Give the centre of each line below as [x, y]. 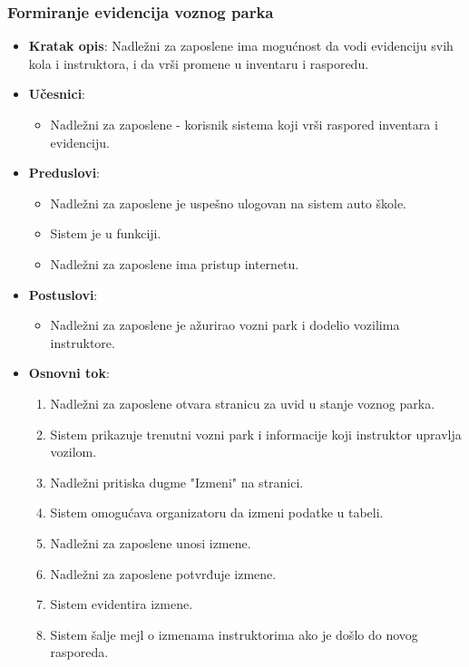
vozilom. [73, 452]
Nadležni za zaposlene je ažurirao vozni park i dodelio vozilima [225, 325]
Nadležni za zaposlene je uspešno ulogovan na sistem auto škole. [229, 203]
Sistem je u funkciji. [106, 233]
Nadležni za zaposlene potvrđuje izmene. [163, 573]
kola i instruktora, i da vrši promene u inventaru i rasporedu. [199, 63]
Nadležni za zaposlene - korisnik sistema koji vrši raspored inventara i [244, 124]
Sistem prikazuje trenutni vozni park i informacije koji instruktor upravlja [256, 434]
